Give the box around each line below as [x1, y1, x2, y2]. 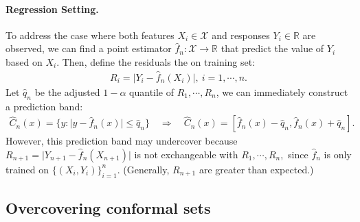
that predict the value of [221, 41, 324, 56]
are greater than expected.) [199, 162, 314, 176]
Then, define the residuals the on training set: [62, 54, 256, 69]
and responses [212, 27, 270, 42]
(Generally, [123, 162, 170, 176]
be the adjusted [34, 84, 100, 99]
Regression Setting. [5, 1, 99, 16]
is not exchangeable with [134, 147, 238, 161]
